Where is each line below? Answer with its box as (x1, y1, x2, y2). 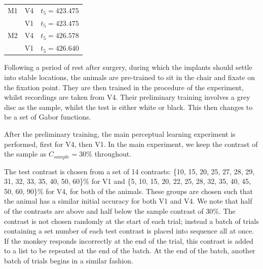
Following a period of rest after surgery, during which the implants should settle (4, 62, 252, 72)
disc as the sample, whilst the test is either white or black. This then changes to (4, 101, 253, 112)
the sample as (4, 148, 47, 159)
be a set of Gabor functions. (4, 111, 91, 122)
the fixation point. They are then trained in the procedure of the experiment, (4, 82, 244, 92)
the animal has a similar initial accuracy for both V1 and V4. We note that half (4, 196, 252, 206)
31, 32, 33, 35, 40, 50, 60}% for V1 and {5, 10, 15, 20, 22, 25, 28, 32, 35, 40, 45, (4, 176, 251, 186)
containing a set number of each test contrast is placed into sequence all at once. (4, 225, 254, 236)
